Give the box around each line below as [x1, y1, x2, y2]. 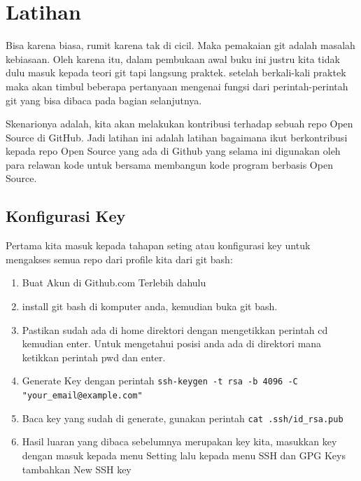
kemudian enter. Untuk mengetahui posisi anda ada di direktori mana [22, 336, 322, 351]
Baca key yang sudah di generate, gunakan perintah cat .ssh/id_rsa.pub [22, 410, 344, 425]
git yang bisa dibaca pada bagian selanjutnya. [6, 92, 202, 107]
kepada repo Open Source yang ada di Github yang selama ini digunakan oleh [6, 144, 341, 158]
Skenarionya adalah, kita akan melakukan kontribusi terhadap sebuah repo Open [6, 116, 353, 131]
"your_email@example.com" [22, 391, 143, 401]
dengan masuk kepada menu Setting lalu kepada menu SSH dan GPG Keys [22, 447, 346, 462]
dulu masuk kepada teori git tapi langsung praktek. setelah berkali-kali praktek [6, 65, 346, 80]
